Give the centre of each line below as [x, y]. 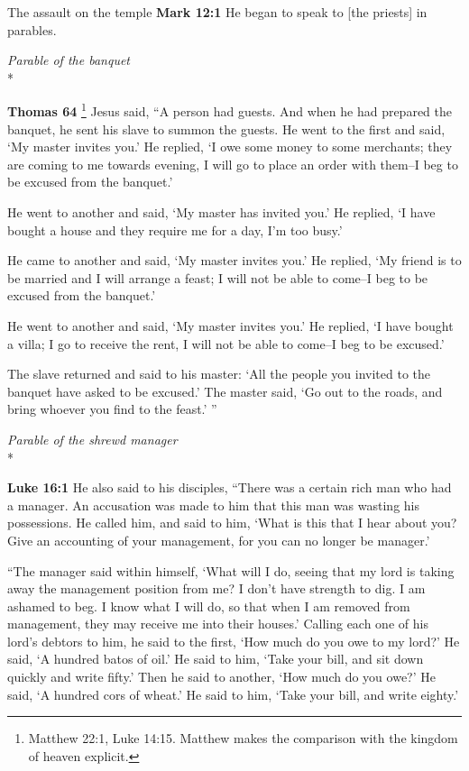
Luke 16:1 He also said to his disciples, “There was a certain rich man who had [230, 487]
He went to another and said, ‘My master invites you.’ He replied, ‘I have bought [230, 325]
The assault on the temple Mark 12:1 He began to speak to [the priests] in [217, 12]
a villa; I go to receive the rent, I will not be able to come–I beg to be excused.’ [226, 343]
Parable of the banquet [69, 60]
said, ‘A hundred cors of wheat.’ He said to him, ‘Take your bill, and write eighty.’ [233, 694]
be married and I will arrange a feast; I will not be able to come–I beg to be [218, 277]
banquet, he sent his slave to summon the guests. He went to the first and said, [226, 128]
